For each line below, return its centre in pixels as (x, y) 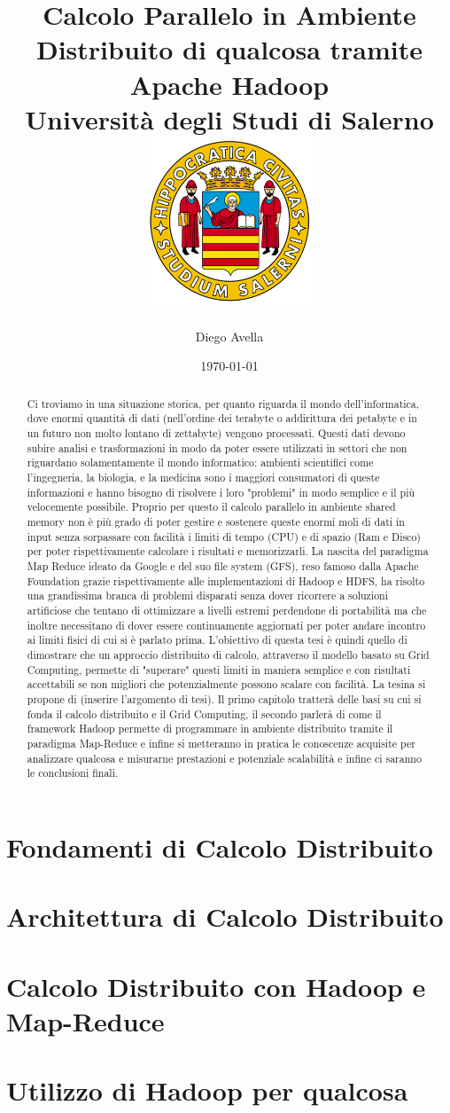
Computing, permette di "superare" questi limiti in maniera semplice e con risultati (219, 669)
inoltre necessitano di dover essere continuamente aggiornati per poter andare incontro (226, 625)
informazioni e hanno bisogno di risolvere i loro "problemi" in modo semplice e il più (221, 492)
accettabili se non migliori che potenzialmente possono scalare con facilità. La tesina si (226, 684)
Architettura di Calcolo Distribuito (225, 917)
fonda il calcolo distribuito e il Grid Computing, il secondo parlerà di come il (204, 713)
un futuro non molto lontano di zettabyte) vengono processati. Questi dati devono (216, 433)
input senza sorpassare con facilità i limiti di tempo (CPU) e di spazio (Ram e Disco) (224, 536)
